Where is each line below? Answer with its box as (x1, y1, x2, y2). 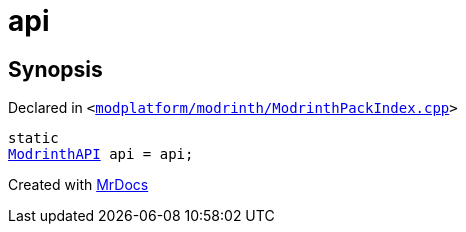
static (8, 130, 59, 147)
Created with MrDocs (8, 176, 149, 194)
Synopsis (8, 56, 103, 82)
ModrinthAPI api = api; (8, 146, 194, 163)
